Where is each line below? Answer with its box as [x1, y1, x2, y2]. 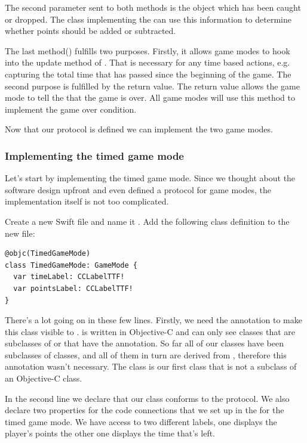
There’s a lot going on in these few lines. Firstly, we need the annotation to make [5, 314, 302, 326]
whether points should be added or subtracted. [5, 24, 176, 37]
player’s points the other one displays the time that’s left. [5, 427, 216, 439]
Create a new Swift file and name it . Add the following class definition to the [5, 215, 290, 227]
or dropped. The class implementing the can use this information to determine [5, 13, 291, 25]
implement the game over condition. [5, 103, 137, 115]
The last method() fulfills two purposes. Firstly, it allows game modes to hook [5, 44, 290, 57]
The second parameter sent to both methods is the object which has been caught [5, 1, 301, 13]
